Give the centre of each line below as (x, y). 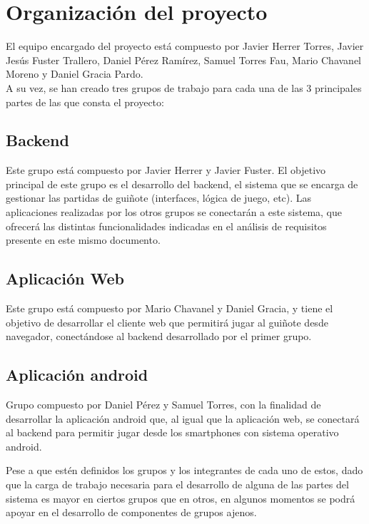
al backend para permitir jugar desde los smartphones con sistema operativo (172, 432)
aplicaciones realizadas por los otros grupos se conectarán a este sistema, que (174, 212)
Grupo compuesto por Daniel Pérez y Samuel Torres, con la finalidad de (163, 405)
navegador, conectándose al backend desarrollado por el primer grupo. (159, 336)
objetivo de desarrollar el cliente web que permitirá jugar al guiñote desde (167, 322)
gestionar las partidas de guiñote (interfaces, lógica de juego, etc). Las (159, 198)
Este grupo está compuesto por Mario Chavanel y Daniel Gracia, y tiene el (170, 308)
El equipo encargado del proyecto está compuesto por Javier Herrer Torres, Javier (185, 46)
